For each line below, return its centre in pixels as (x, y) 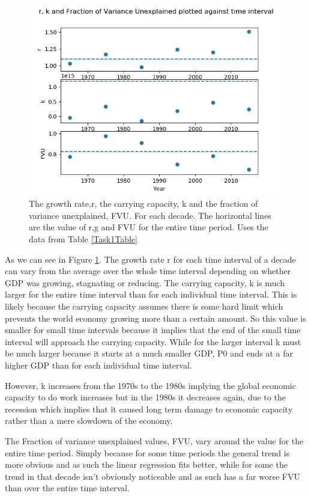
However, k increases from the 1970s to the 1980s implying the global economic (150, 385)
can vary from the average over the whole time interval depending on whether (148, 271)
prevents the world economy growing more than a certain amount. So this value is (155, 318)
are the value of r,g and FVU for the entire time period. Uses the (149, 227)
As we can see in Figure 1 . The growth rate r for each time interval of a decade (150, 259)
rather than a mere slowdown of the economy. (89, 421)
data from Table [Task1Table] (83, 239)
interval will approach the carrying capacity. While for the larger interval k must (153, 341)
